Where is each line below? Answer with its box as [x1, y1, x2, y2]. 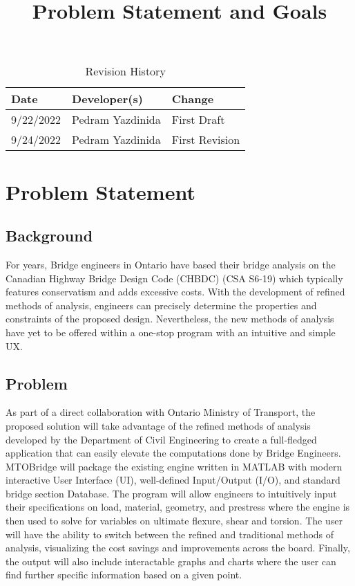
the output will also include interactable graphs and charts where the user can [6, 553, 336, 568]
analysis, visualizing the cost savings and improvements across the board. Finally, [6, 540, 350, 555]
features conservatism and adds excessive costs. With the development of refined [6, 284, 345, 299]
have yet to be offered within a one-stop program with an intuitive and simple [6, 324, 336, 339]
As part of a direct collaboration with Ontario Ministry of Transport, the [6, 405, 316, 419]
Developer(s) [72, 91, 143, 107]
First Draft [171, 111, 225, 128]
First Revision [171, 131, 240, 148]
